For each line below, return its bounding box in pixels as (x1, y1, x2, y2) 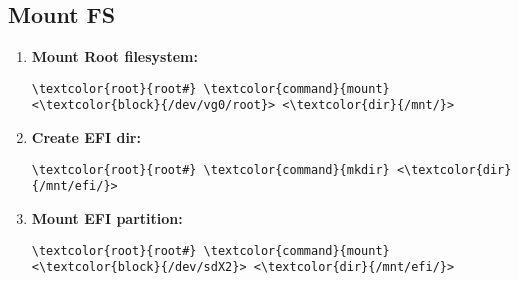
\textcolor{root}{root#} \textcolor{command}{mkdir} (31, 162, 390, 177)
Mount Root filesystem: (31, 46, 198, 67)
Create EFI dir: (31, 127, 141, 148)
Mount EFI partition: (31, 208, 183, 229)
